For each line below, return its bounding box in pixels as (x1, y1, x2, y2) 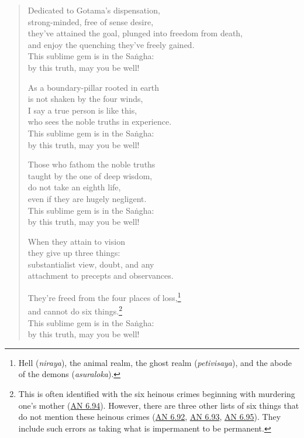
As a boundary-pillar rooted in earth (27, 81, 160, 93)
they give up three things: (27, 247, 120, 259)
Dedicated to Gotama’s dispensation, (27, 4, 160, 16)
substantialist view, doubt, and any (27, 258, 154, 270)
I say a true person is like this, (27, 104, 137, 116)
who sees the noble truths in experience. (27, 115, 172, 128)
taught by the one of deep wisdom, (27, 169, 153, 182)
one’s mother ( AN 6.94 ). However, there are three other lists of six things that (18, 399, 299, 411)
